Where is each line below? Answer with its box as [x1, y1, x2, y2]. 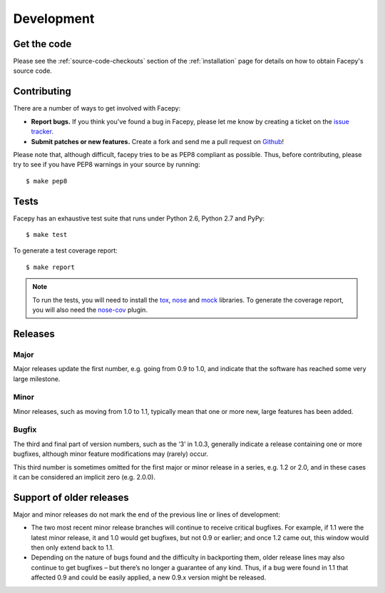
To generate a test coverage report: [13, 246, 118, 255]
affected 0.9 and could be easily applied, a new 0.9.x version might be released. [31, 573, 267, 582]
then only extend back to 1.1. [31, 543, 114, 552]
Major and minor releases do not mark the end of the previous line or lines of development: [13, 510, 281, 519]
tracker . [31, 127, 53, 136]
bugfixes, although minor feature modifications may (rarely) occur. [13, 450, 208, 458]
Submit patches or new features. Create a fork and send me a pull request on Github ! [31, 137, 284, 146]
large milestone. [13, 375, 61, 383]
